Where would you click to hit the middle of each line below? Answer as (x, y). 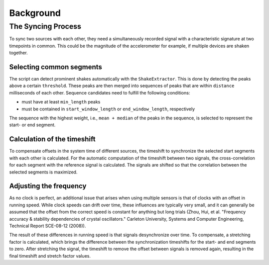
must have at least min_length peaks (61, 102)
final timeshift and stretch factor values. (50, 256)
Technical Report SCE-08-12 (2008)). (48, 226)
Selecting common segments (56, 67)
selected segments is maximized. (43, 172)
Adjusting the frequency (48, 186)
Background (35, 13)
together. (19, 53)
